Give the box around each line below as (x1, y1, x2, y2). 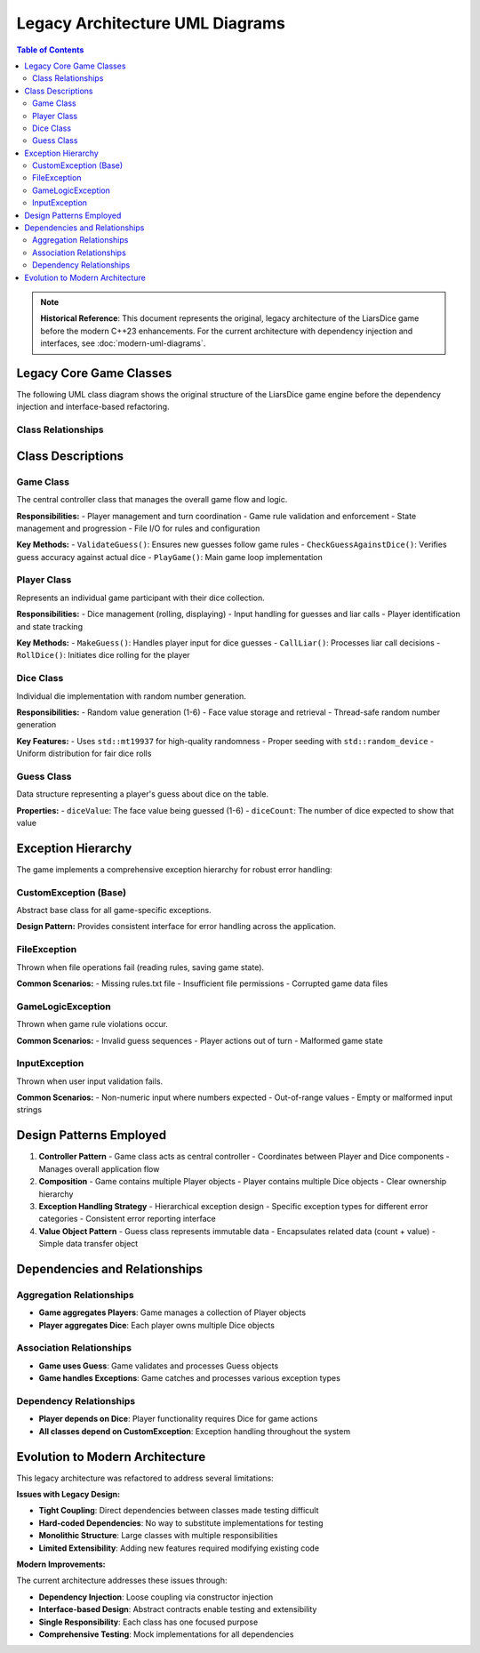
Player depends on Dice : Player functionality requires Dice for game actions (38, 1414, 318, 1424)
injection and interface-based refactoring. (16, 401, 170, 413)
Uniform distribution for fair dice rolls (16, 748, 152, 759)
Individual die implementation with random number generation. (16, 690, 246, 702)
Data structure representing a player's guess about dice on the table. (16, 789, 269, 799)
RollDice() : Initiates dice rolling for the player (16, 650, 190, 661)
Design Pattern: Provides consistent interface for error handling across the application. (16, 921, 337, 932)
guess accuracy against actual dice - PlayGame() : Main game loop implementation (16, 551, 324, 562)
